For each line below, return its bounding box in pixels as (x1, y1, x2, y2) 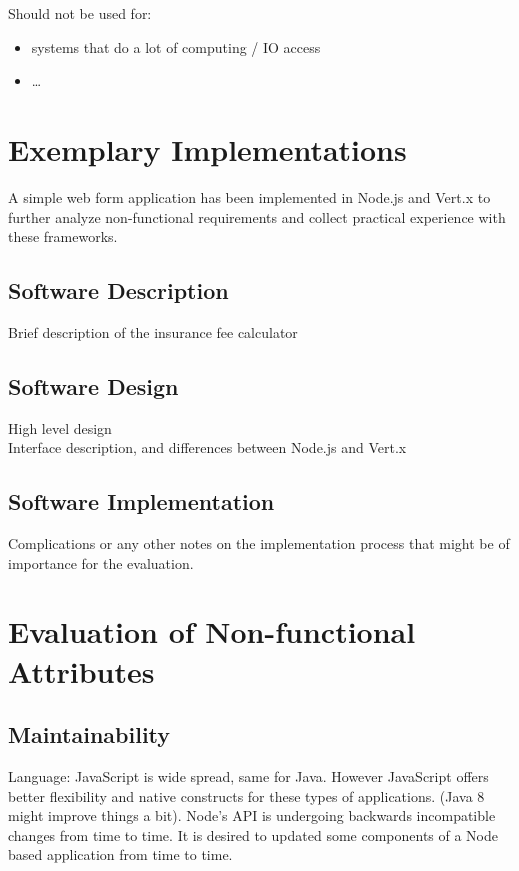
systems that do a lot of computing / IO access (31, 36, 321, 57)
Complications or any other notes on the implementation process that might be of (8, 533, 510, 554)
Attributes (8, 650, 155, 691)
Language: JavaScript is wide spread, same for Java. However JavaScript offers (8, 766, 489, 787)
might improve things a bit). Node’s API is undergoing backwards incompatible (8, 805, 496, 826)
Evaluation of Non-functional (8, 611, 416, 652)
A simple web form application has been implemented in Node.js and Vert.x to (8, 186, 491, 207)
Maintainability (8, 719, 171, 750)
